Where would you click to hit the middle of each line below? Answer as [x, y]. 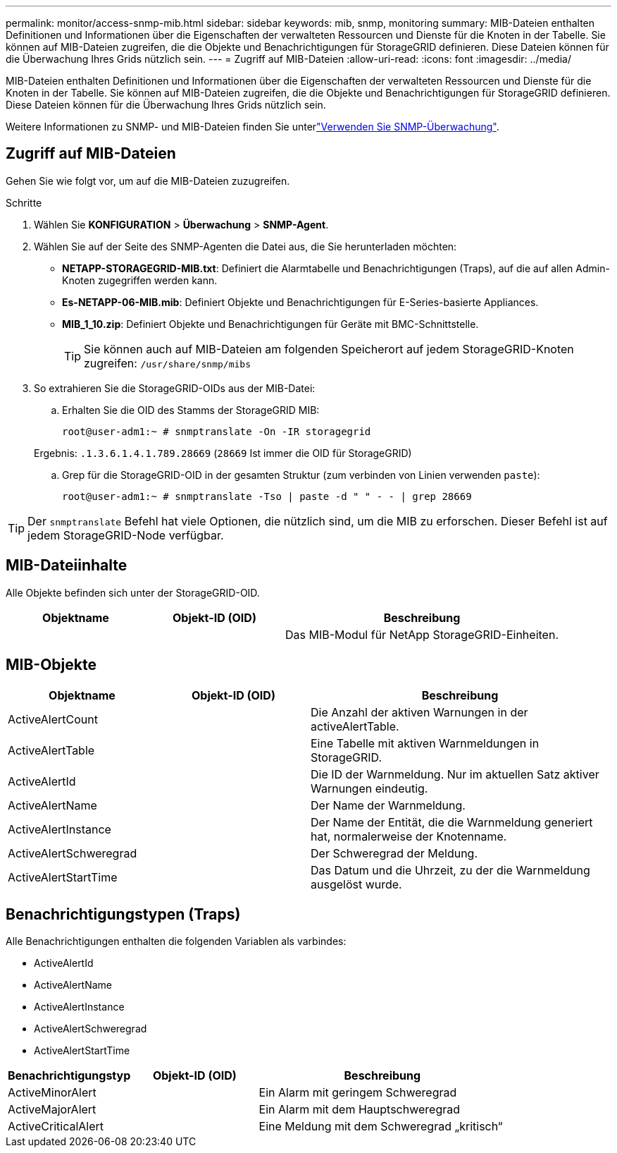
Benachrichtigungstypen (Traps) [123, 914]
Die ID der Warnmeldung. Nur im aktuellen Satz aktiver [455, 774]
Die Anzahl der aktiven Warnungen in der [419, 712]
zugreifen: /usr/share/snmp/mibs [167, 363]
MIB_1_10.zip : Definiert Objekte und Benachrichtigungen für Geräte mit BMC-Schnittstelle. [270, 324]
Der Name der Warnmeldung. [388, 805]
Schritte [24, 202]
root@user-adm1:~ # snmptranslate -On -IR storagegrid [217, 431]
